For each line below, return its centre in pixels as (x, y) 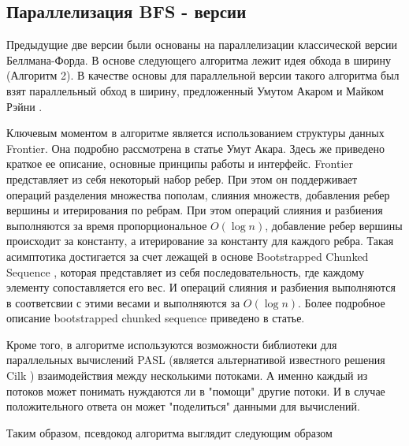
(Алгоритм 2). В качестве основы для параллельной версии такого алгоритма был (203, 75)
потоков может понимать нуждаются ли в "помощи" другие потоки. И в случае (196, 390)
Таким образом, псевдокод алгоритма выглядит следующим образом (169, 432)
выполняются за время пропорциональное (107, 225)
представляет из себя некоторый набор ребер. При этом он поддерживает (182, 178)
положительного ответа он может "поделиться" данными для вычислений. (183, 406)
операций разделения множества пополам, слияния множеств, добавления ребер (198, 194)
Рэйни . (24, 106)
